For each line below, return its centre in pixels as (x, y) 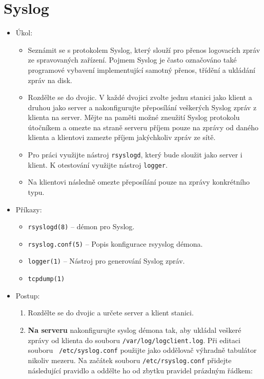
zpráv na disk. (50, 80)
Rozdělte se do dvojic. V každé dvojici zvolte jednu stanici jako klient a (140, 97)
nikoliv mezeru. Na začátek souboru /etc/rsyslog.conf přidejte (130, 360)
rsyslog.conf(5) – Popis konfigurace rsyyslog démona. (115, 243)
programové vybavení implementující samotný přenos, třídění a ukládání (141, 69)
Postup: (28, 295)
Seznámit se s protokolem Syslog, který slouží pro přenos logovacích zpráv (144, 49)
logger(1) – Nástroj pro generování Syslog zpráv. (106, 261)
